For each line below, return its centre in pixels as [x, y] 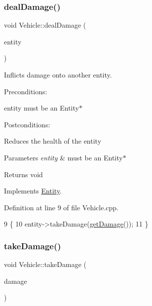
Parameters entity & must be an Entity [63, 157]
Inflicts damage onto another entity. [58, 75]
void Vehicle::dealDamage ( [45, 25]
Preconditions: [26, 91]
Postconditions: [27, 124]
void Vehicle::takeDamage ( [45, 264]
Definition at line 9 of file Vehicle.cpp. [61, 207]
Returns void [23, 174]
